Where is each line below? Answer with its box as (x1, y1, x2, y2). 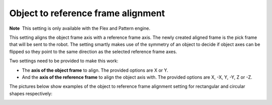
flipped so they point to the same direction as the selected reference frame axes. (9, 48, 177, 55)
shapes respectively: (9, 90, 53, 96)
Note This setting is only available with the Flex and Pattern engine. (9, 25, 151, 31)
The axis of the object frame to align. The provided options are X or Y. (22, 67, 169, 73)
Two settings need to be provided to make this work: (9, 58, 118, 64)
